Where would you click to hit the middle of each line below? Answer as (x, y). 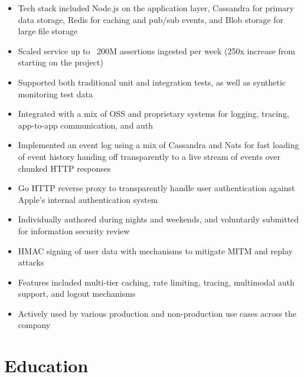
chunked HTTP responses (64, 168)
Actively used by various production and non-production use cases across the (157, 313)
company (34, 325)
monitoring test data (55, 94)
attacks (31, 262)
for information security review (74, 230)
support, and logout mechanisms (77, 294)
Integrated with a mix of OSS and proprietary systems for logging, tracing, (153, 114)
